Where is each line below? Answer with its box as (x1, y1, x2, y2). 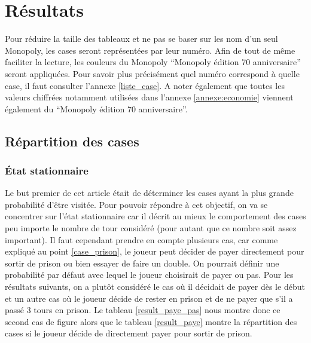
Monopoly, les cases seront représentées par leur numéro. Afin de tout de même (5, 44, 295, 56)
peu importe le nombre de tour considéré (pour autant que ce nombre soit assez (5, 222, 297, 234)
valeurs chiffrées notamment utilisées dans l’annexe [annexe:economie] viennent (5, 91, 294, 103)
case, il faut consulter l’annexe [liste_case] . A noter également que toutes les (5, 79, 285, 91)
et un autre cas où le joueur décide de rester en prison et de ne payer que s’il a (5, 292, 293, 304)
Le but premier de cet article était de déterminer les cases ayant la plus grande (5, 186, 294, 199)
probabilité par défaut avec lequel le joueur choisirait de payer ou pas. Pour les (5, 268, 294, 281)
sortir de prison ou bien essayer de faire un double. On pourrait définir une (5, 256, 279, 269)
